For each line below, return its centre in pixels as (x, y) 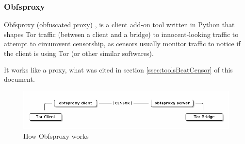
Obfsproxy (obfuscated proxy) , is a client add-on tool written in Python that (119, 25)
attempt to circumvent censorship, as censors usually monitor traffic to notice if (122, 44)
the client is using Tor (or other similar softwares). (79, 53)
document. (19, 79)
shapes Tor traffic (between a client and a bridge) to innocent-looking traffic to (121, 34)
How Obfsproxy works (56, 136)
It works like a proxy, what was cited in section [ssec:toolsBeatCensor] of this (118, 69)
